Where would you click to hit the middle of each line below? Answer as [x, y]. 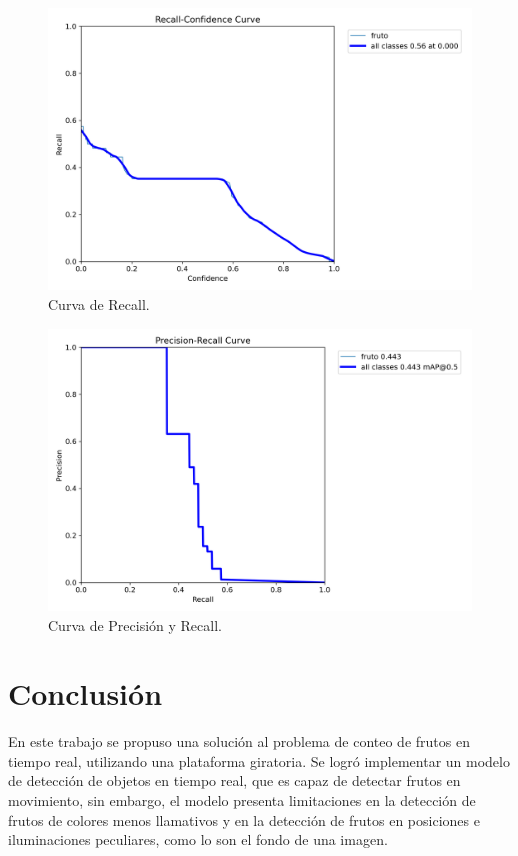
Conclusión [85, 693]
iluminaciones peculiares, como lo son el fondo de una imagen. [198, 839]
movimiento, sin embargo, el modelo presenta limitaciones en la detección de [242, 800]
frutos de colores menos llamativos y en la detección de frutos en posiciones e [244, 819]
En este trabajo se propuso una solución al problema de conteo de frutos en [239, 741]
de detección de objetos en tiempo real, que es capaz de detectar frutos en [234, 780]
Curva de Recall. [99, 303]
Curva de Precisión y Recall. [135, 624]
